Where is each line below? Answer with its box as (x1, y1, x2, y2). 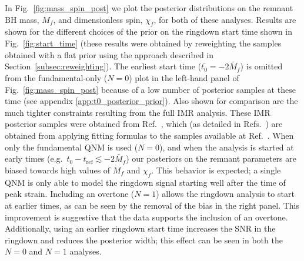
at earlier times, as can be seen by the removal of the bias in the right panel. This (5, 199, 299, 211)
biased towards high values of (5, 163, 111, 176)
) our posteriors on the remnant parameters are (126, 152, 296, 165)
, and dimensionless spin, (53, 13, 143, 25)
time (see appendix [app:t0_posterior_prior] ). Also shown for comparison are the (5, 95, 298, 107)
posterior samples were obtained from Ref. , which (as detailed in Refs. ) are (5, 118, 283, 130)
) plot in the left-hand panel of (129, 71, 239, 83)
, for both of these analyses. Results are (153, 13, 296, 25)
